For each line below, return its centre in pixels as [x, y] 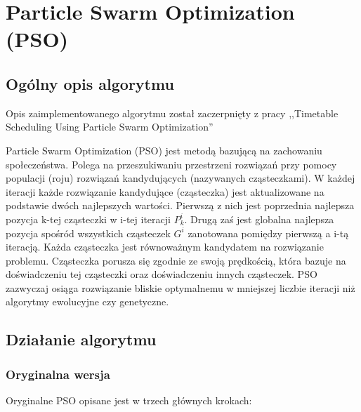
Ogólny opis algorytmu [90, 83]
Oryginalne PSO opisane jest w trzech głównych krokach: [129, 400]
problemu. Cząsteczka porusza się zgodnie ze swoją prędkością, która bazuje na [176, 260]
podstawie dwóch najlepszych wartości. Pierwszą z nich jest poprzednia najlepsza [180, 205]
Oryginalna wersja [58, 374]
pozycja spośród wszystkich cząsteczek [88, 233]
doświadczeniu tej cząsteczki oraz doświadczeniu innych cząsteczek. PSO [162, 274]
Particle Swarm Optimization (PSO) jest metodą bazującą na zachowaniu [164, 150]
